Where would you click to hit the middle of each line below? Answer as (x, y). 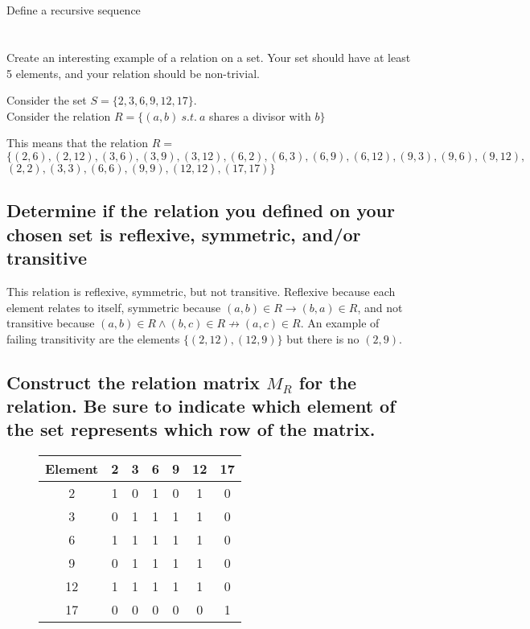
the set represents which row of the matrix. (191, 429)
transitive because (51, 323)
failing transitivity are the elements (93, 338)
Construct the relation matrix (134, 382)
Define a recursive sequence (74, 10)
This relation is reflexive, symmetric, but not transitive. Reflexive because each (201, 291)
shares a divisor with (260, 115)
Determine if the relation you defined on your (201, 210)
